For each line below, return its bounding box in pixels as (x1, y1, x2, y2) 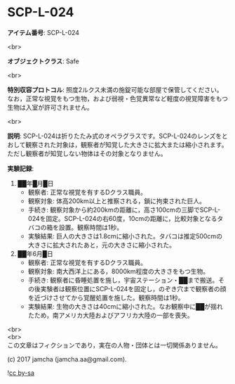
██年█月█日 (17, 179, 54, 187)
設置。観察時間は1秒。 (58, 223, 123, 231)
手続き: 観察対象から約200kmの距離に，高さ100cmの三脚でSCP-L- (27, 205, 221, 214)
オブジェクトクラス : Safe (7, 57, 79, 65)
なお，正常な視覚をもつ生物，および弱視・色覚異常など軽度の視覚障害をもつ (7, 94, 228, 103)
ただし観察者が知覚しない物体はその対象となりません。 (7, 149, 167, 158)
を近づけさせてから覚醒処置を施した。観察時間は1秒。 (27, 293, 184, 302)
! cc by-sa (7, 369, 35, 377)
